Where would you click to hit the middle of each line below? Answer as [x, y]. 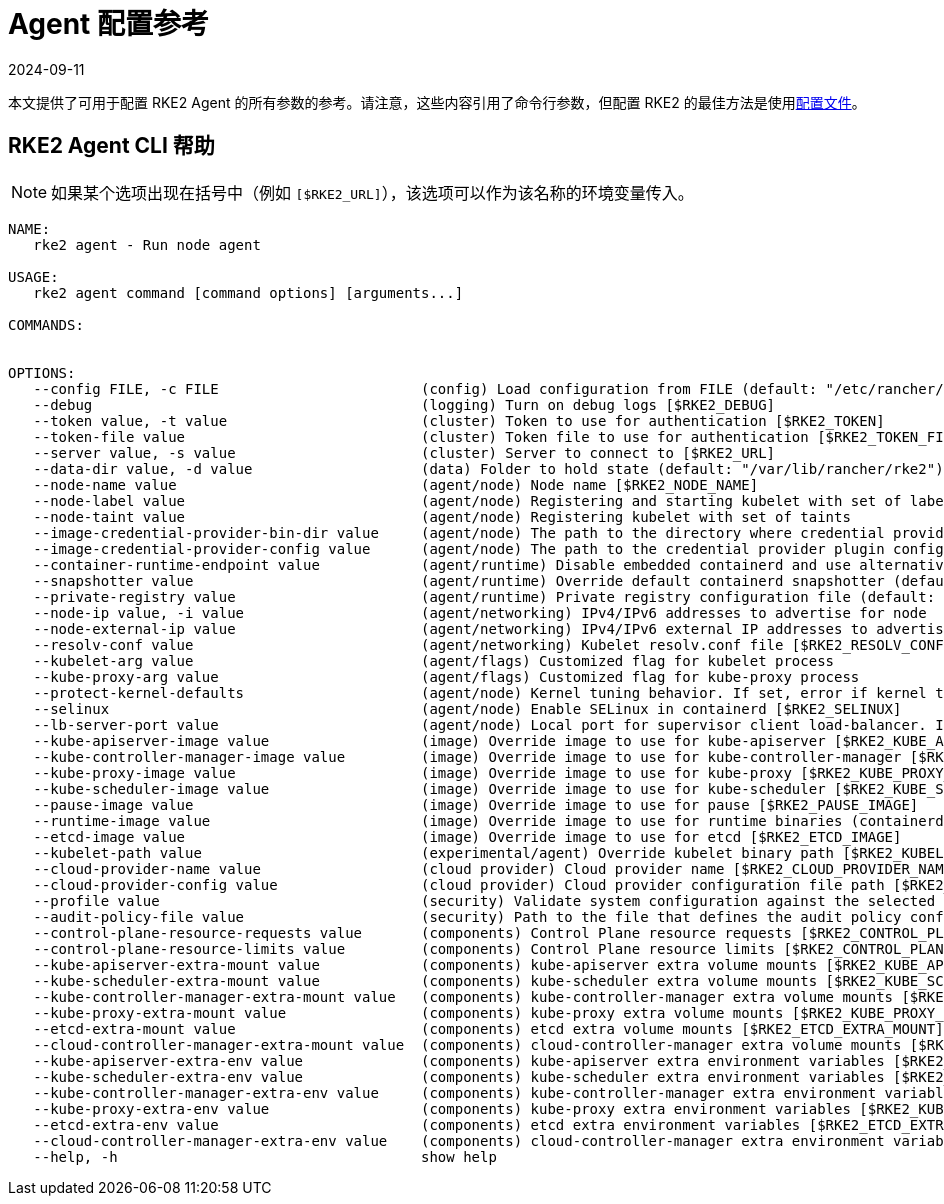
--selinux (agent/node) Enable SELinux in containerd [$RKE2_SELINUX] [467, 708]
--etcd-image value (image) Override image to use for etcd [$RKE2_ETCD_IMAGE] [467, 836]
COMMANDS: [46, 324]
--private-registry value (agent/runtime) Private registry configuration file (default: [484, 596]
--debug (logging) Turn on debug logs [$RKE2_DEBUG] [404, 404]
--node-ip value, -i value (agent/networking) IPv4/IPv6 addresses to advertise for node [480, 612]
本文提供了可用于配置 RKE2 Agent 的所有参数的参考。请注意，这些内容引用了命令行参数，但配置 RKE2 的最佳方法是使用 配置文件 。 [437, 102]
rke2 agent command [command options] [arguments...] [248, 292]
